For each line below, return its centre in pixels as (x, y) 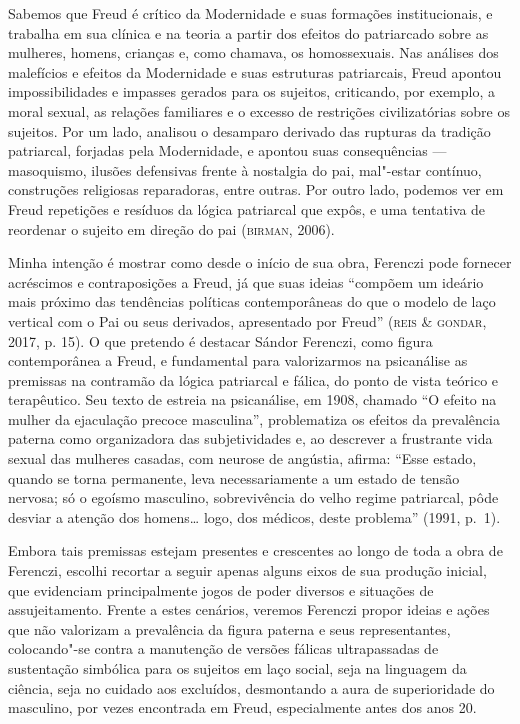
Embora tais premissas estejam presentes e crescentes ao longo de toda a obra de (255, 550)
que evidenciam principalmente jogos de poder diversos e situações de (221, 589)
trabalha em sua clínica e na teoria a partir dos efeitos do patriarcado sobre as (248, 32)
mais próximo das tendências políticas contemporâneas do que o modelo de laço (252, 301)
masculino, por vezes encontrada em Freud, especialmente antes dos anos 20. (242, 707)
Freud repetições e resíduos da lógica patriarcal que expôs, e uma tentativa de (247, 208)
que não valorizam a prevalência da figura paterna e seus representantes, (229, 628)
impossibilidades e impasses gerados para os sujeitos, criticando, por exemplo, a (252, 91)
